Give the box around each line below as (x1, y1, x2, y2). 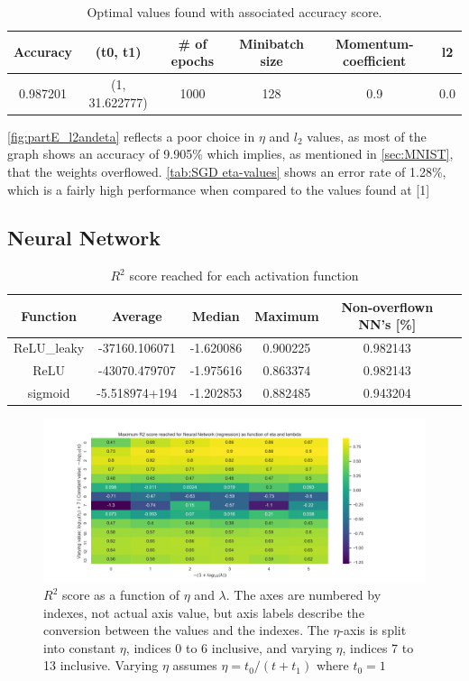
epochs (170, 51, 215, 70)
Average (112, 306, 162, 325)
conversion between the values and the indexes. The (43, 621, 329, 640)
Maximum (254, 306, 319, 325)
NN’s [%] (358, 315, 417, 334)
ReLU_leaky (14, 338, 85, 357)
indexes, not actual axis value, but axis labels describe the (43, 603, 364, 621)
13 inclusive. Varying (43, 656, 159, 675)
